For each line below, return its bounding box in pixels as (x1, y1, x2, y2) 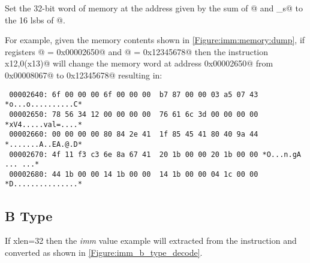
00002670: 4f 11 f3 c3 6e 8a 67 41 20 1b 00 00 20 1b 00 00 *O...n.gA (9, 150, 301, 159)
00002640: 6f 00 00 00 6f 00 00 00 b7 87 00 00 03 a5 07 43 (9, 90, 258, 99)
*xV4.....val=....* (5, 120, 82, 129)
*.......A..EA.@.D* (5, 140, 82, 149)
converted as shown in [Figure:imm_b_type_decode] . (5, 246, 203, 258)
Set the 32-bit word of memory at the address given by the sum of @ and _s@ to (5, 2, 303, 14)
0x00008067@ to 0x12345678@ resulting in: (5, 68, 162, 81)
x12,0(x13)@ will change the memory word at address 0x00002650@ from (5, 57, 273, 69)
